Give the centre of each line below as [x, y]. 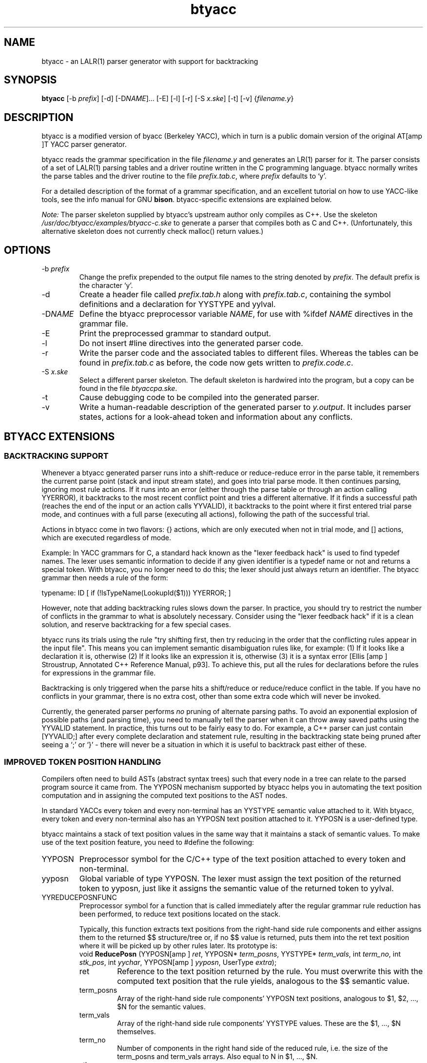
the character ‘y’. [106, 286]
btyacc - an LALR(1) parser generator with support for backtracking [150, 61]
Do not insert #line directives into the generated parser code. [191, 343]
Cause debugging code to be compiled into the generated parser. [199, 398]
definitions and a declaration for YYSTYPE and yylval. [177, 304]
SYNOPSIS [30, 80]
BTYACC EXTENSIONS [59, 436]
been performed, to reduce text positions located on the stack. [180, 914]
